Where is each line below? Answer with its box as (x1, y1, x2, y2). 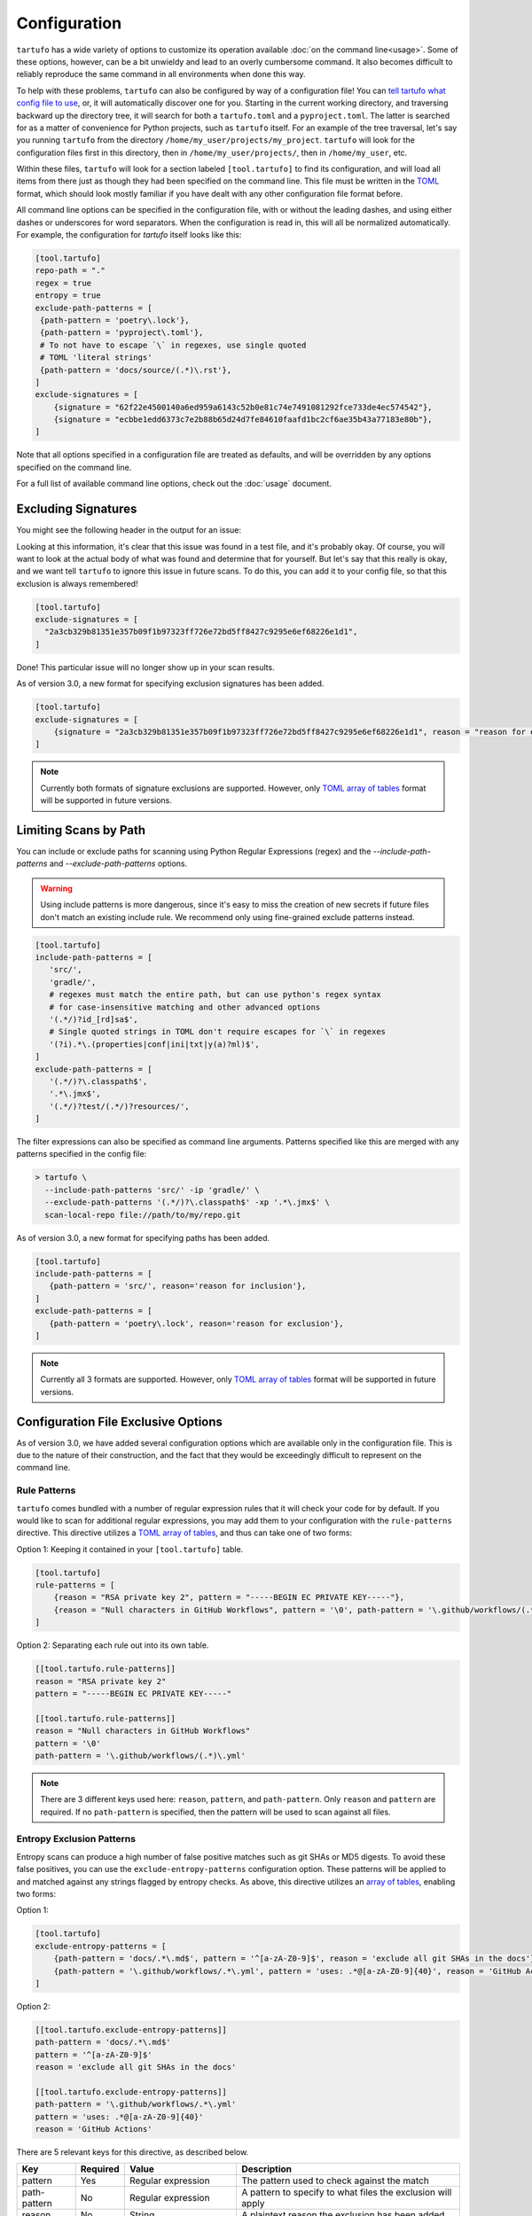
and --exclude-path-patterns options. (49, 858, 188, 869)
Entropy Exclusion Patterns (16, 1833, 137, 1845)
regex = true (35, 277, 92, 288)
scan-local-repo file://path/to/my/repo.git (44, 1210, 241, 1220)
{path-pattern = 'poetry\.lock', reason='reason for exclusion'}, (49, 1318, 344, 1329)
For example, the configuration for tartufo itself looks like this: (16, 230, 242, 240)
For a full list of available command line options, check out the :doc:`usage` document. (16, 479, 332, 489)
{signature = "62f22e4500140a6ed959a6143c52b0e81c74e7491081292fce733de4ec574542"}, (53, 402, 434, 412)
